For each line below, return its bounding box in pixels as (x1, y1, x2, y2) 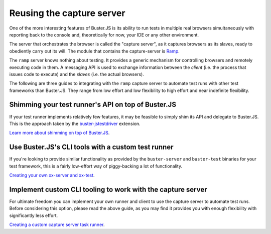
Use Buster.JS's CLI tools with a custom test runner (9, 143, 174, 151)
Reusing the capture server (9, 7, 125, 18)
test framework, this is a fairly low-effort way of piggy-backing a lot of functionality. (9, 163, 183, 169)
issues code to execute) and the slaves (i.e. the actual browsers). (9, 71, 144, 77)
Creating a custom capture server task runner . (9, 221, 105, 227)
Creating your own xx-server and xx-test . (9, 172, 95, 178)
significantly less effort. (9, 212, 58, 218)
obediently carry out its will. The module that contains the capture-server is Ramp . (9, 48, 180, 54)
